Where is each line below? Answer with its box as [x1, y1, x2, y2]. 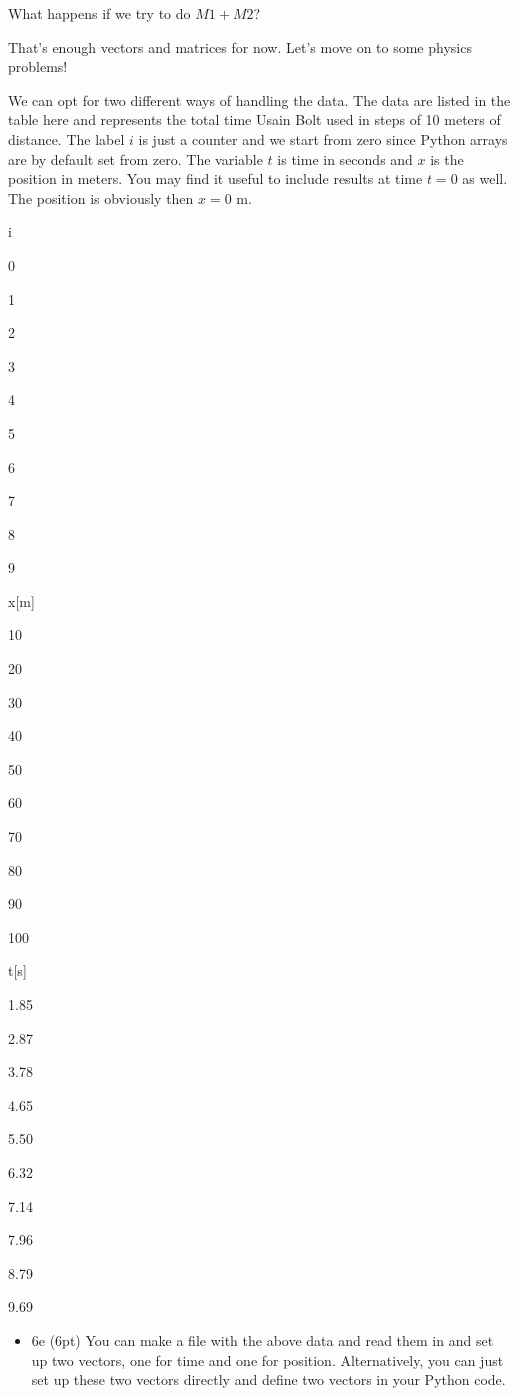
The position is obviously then [8, 187, 194, 208]
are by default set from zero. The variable [8, 148, 263, 169]
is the [430, 148, 464, 169]
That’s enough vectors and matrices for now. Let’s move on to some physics [8, 36, 472, 57]
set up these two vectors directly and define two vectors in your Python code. [31, 1369, 506, 1390]
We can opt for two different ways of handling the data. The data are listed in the [8, 89, 511, 110]
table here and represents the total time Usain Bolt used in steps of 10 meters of [8, 109, 501, 130]
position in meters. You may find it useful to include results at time [8, 168, 423, 189]
